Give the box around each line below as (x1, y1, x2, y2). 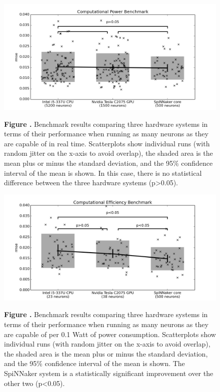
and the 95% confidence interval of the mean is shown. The (4, 358, 185, 369)
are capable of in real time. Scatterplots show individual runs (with (4, 138, 210, 148)
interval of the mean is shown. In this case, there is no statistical (4, 167, 202, 178)
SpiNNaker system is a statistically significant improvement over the (4, 368, 213, 378)
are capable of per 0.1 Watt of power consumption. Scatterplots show (4, 329, 216, 339)
